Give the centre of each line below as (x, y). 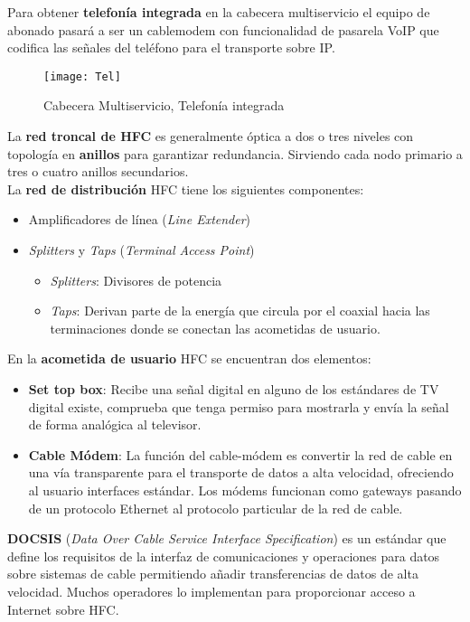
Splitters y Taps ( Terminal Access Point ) (141, 250)
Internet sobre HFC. (63, 609)
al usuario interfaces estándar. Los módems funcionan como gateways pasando (245, 490)
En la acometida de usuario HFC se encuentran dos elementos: (189, 358)
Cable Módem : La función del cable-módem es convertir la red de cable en (240, 454)
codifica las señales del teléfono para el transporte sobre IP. (171, 47)
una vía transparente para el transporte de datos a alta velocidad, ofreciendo (241, 472)
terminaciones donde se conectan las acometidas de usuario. (215, 328)
